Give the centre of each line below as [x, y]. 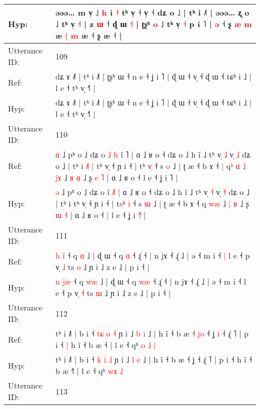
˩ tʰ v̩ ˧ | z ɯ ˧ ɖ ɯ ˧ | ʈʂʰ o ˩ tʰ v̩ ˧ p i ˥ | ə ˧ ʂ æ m [153, 24]
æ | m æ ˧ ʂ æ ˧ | [88, 35]
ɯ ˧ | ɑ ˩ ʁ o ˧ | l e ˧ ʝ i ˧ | [100, 215]
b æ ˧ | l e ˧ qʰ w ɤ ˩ [89, 371]
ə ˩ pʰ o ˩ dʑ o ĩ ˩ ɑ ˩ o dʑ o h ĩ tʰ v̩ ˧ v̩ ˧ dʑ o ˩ [152, 192]
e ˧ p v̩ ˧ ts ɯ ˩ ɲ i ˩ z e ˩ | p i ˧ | [113, 293]
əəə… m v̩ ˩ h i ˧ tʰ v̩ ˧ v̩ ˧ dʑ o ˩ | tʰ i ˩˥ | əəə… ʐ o [152, 12]
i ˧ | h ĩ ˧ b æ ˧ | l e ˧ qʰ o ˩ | [105, 345]
